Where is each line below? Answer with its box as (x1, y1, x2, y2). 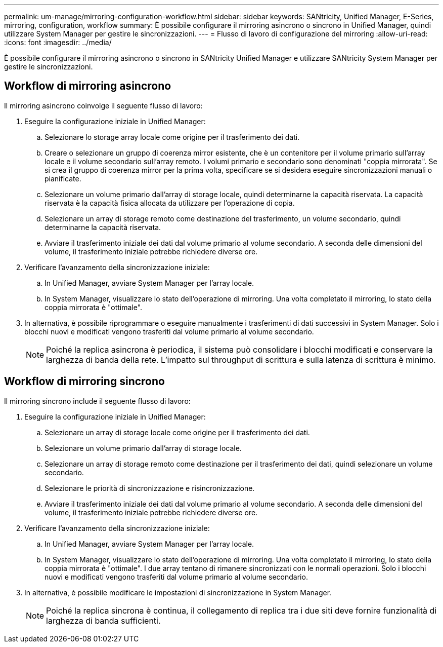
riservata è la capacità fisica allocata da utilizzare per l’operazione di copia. (45, 198, 295, 207)
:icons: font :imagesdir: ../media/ (4, 38, 112, 47)
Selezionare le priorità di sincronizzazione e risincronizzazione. (45, 483, 255, 492)
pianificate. (45, 174, 81, 183)
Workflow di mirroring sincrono (4, 375, 165, 388)
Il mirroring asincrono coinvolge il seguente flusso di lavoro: (4, 101, 203, 110)
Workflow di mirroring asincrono (4, 80, 171, 93)
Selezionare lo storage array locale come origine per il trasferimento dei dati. (45, 132, 300, 141)
